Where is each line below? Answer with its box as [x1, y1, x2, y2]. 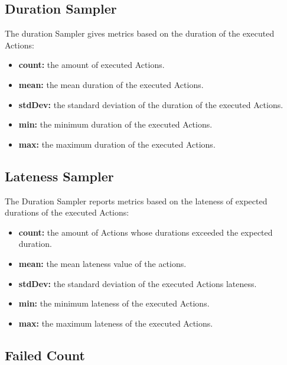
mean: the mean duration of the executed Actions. [18, 78, 204, 90]
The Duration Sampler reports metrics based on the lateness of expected [5, 194, 268, 207]
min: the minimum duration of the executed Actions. [18, 118, 213, 131]
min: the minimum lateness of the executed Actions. [18, 297, 210, 309]
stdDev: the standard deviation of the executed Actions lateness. [18, 277, 257, 289]
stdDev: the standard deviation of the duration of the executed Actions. [18, 98, 283, 110]
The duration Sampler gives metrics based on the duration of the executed [5, 27, 275, 40]
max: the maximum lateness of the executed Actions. [18, 317, 213, 329]
